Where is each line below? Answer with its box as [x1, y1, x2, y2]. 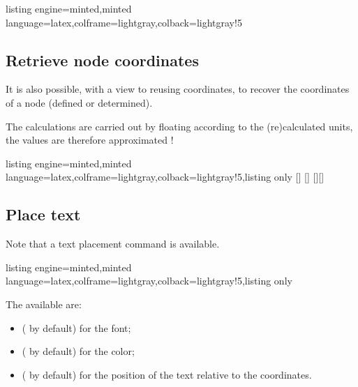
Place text [6, 204, 81, 225]
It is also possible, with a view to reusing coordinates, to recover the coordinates [6, 82, 350, 96]
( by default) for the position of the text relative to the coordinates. [22, 367, 312, 381]
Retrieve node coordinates [6, 49, 199, 70]
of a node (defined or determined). [6, 95, 153, 109]
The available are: [6, 296, 82, 311]
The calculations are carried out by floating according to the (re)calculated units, [6, 119, 353, 133]
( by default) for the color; [22, 344, 135, 358]
